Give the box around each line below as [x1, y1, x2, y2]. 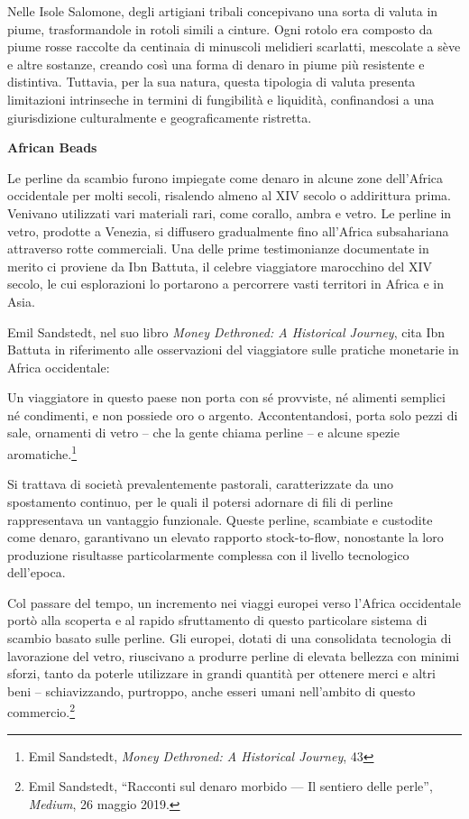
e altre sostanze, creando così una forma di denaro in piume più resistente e [7, 54, 425, 73]
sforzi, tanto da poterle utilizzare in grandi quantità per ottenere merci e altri [7, 664, 436, 683]
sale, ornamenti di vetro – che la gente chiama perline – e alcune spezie [7, 423, 400, 442]
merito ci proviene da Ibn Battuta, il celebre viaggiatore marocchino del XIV [7, 256, 432, 275]
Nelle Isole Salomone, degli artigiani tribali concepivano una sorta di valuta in [7, 2, 438, 20]
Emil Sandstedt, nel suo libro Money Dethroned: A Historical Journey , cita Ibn [7, 322, 446, 341]
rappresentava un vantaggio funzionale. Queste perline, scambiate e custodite [7, 510, 433, 529]
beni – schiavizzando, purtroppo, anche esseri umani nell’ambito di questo [7, 681, 416, 700]
